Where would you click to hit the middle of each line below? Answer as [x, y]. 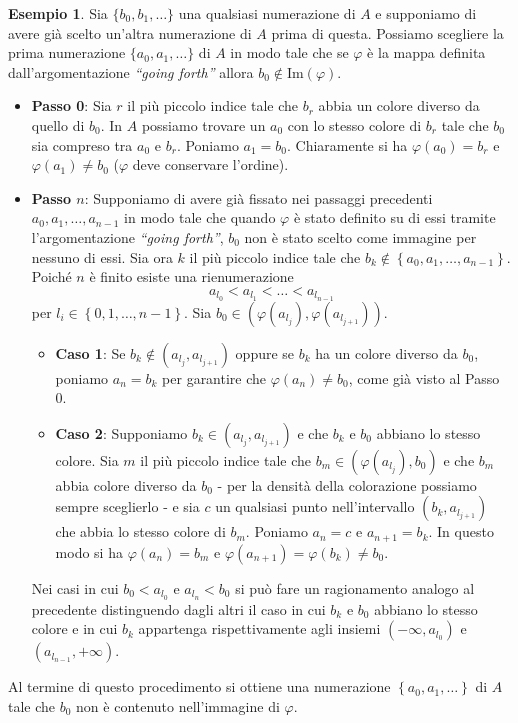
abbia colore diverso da [126, 484]
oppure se [265, 352]
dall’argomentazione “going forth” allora [131, 71]
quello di [58, 124]
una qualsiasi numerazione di [267, 13]
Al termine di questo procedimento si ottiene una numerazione [199, 686]
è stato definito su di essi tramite [394, 217]
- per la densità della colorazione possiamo [347, 484]
